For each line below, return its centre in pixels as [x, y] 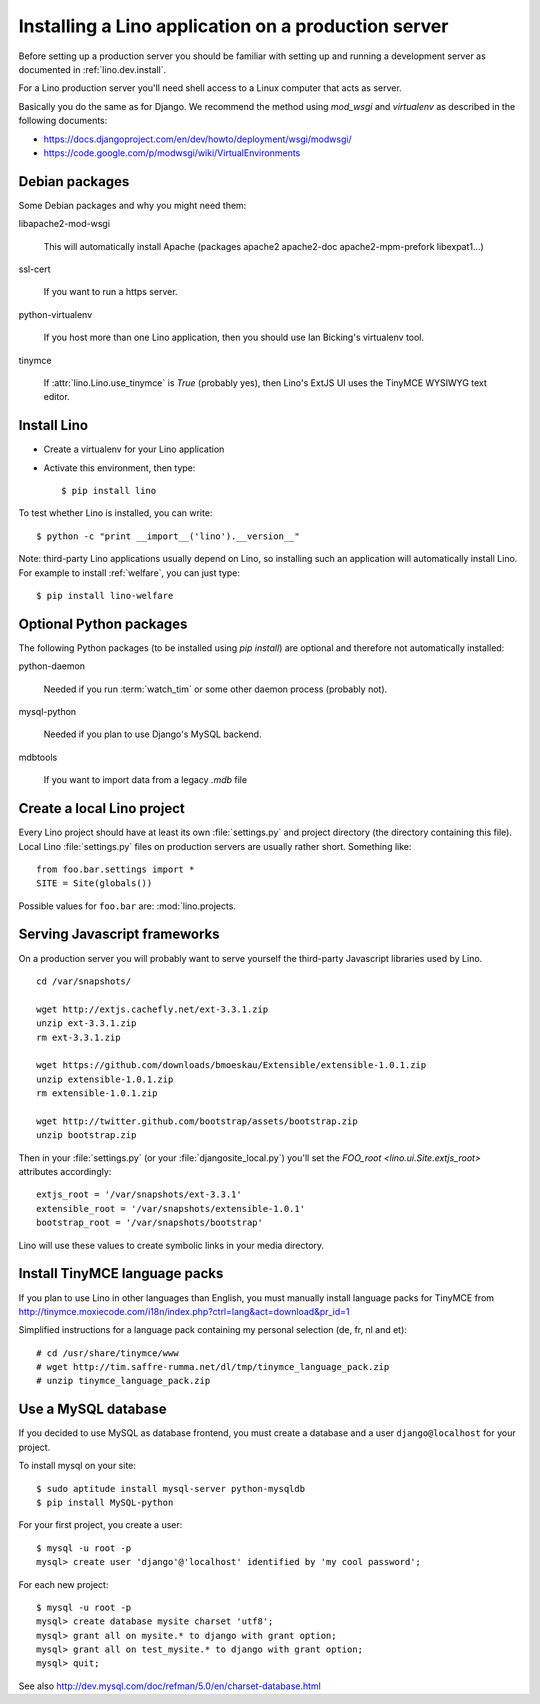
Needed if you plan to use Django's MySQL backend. [152, 734]
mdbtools [38, 757]
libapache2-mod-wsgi [64, 224]
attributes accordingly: [65, 1172]
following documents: [63, 121]
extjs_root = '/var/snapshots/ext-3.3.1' [139, 1194]
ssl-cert [34, 269]
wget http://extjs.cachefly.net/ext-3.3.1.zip [152, 1009]
